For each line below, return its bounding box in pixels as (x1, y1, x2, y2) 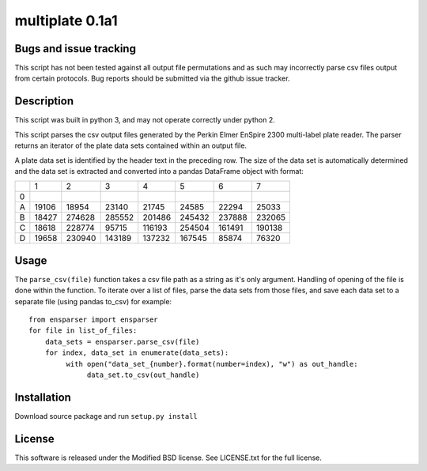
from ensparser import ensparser (28, 315, 158, 324)
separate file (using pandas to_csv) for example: (14, 296, 172, 306)
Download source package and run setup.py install (14, 411, 198, 420)
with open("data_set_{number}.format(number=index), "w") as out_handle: (66, 360, 358, 368)
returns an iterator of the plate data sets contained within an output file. (14, 141, 248, 150)
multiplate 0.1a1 (14, 12, 118, 29)
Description (14, 95, 74, 108)
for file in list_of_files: (28, 326, 138, 335)
